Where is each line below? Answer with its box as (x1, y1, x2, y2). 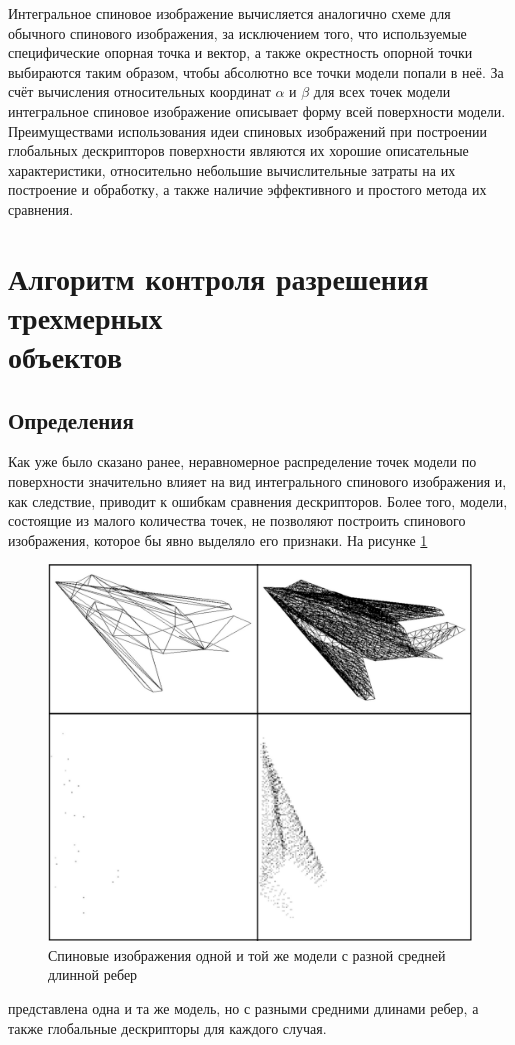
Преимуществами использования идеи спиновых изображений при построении (8, 120, 487, 141)
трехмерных (8, 296, 163, 337)
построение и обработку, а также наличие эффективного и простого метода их (8, 179, 487, 200)
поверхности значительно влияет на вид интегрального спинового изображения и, (8, 471, 507, 492)
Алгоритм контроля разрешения (8, 257, 429, 298)
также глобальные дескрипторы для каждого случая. (8, 1017, 327, 1038)
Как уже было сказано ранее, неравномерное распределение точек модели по (8, 451, 477, 472)
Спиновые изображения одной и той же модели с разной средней (48, 944, 446, 965)
